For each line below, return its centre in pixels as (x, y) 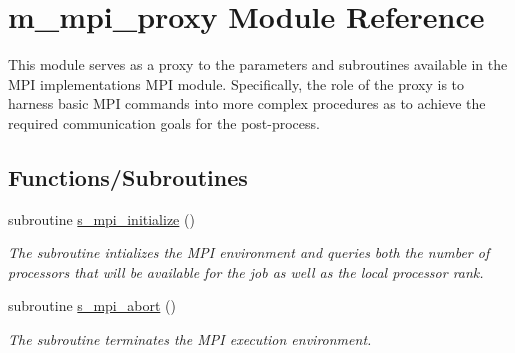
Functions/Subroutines (128, 176)
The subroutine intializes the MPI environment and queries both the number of (249, 252)
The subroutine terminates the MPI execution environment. (190, 339)
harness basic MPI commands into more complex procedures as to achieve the (247, 103)
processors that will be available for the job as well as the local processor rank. (246, 271)
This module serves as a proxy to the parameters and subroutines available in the (258, 64)
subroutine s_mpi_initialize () (101, 218)
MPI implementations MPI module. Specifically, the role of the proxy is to (236, 83)
